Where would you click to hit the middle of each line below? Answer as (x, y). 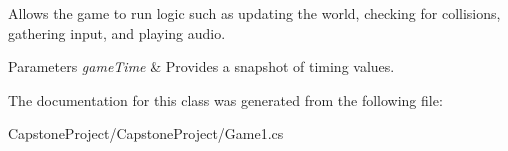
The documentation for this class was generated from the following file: (225, 99)
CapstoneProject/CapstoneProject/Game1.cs (146, 133)
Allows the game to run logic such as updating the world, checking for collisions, (254, 13)
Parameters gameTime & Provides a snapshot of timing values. (201, 66)
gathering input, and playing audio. (117, 32)
